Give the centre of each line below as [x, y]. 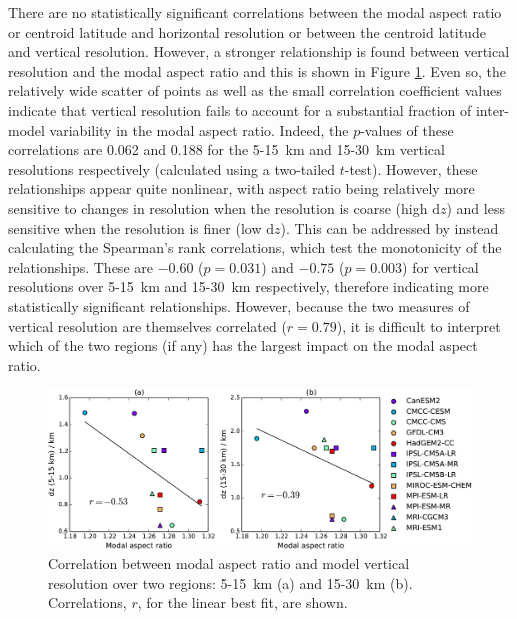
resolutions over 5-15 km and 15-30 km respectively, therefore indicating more [248, 286]
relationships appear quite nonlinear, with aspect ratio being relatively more [241, 188]
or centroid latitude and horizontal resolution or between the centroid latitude [247, 31]
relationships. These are [80, 266]
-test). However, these [411, 168]
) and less [475, 207]
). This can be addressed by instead [389, 227]
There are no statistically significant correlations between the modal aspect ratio [255, 12]
